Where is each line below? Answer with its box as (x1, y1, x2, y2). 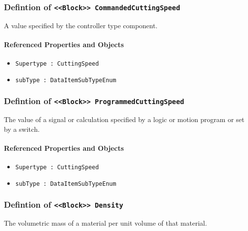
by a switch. (4, 124, 40, 134)
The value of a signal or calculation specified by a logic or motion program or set (4, 114, 245, 124)
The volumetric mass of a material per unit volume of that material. (4, 218, 207, 228)
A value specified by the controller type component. (4, 20, 158, 30)
